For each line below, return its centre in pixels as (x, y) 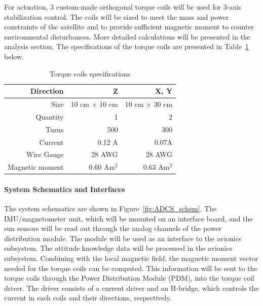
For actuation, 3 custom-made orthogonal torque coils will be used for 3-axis (123, 7)
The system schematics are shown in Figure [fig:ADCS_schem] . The (110, 208)
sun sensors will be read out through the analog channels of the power (113, 228)
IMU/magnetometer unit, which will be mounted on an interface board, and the (128, 218)
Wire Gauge (45, 154)
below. (14, 56)
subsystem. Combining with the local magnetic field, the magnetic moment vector (131, 258)
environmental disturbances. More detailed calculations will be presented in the (127, 36)
